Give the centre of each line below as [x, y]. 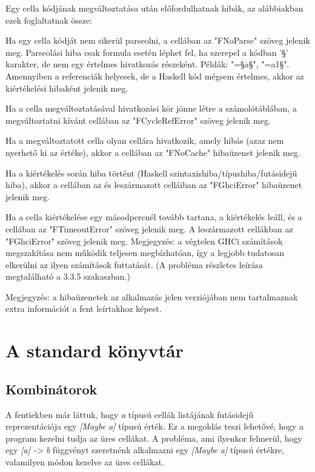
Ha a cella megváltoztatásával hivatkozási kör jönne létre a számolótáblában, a [151, 108]
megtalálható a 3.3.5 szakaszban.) [68, 276]
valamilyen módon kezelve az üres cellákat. [85, 462]
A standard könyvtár [94, 350]
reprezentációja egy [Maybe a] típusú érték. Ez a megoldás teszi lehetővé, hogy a [155, 426]
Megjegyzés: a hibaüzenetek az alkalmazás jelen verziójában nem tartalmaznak [152, 296]
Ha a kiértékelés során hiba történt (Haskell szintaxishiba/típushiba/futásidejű [151, 173]
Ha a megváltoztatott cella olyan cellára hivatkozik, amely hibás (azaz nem [145, 140]
